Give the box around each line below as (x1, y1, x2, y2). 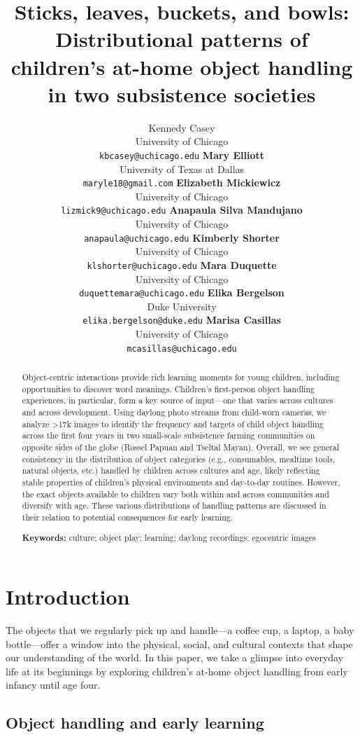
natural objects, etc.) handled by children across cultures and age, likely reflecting (22, 464, 320, 476)
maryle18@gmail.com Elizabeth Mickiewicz (82, 175, 281, 190)
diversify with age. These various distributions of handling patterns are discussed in (22, 500, 326, 511)
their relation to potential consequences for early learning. (22, 511, 233, 523)
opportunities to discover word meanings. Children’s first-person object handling (22, 383, 315, 394)
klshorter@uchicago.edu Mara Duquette (87, 257, 277, 272)
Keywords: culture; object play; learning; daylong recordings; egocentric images (22, 531, 316, 544)
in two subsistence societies (48, 79, 316, 108)
